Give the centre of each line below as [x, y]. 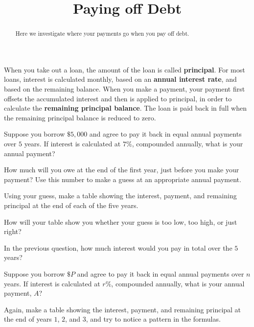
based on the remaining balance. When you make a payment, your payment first [125, 89]
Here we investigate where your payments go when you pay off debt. [102, 34]
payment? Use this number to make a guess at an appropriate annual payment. [123, 179]
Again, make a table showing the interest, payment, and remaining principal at [123, 309]
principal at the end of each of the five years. [71, 205]
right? [13, 231]
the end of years [28, 319]
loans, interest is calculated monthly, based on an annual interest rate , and [120, 79]
